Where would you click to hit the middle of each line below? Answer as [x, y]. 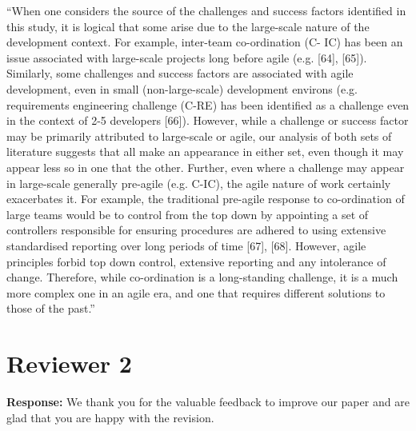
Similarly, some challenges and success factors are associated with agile [180, 73]
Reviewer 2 [69, 363]
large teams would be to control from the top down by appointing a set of [188, 214]
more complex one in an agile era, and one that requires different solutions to [196, 292]
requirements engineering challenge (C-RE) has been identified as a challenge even [208, 104]
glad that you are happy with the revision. [110, 417]
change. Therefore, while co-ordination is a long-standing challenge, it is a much [202, 277]
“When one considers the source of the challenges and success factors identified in [206, 10]
